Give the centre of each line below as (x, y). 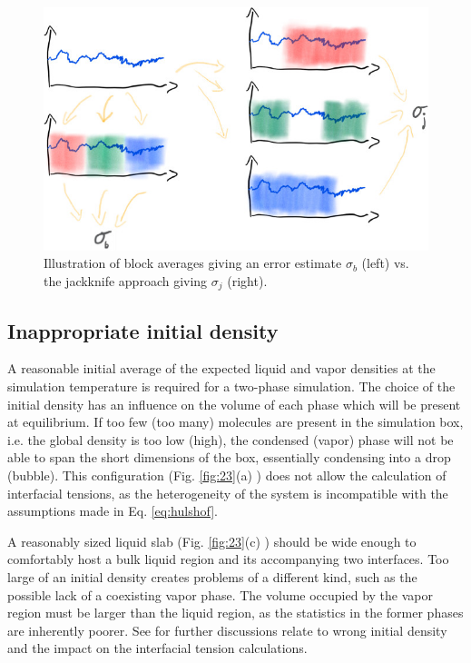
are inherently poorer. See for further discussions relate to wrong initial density (227, 630)
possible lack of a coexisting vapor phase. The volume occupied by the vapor (220, 594)
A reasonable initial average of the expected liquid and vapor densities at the (221, 368)
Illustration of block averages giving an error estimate (193, 263)
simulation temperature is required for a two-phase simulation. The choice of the (231, 386)
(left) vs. (385, 263)
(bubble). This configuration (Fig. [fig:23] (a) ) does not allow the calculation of (227, 475)
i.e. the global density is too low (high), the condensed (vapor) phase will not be (231, 439)
